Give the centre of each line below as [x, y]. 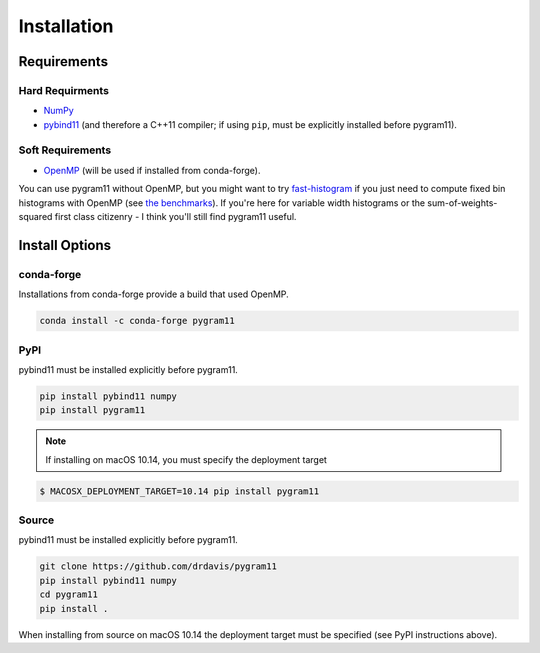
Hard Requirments [64, 90]
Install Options [65, 245]
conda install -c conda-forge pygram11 [137, 321]
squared [35, 217]
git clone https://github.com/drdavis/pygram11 [158, 566]
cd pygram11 [69, 594]
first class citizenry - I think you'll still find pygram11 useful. [175, 217]
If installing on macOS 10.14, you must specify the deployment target [186, 459]
